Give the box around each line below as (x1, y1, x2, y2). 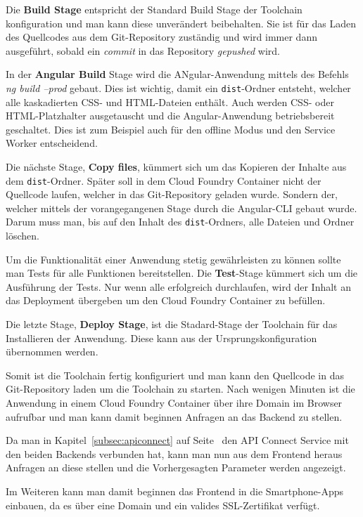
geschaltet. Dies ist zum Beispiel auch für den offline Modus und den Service (6, 122, 336, 136)
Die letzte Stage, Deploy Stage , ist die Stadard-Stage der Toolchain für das (6, 317, 338, 332)
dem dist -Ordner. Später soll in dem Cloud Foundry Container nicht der (6, 173, 321, 188)
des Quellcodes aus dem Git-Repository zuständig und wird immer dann (6, 30, 317, 44)
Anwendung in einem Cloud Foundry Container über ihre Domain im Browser (6, 395, 343, 410)
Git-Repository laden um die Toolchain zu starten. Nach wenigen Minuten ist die (6, 381, 355, 396)
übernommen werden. (6, 344, 98, 359)
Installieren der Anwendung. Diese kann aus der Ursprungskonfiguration (6, 330, 317, 345)
